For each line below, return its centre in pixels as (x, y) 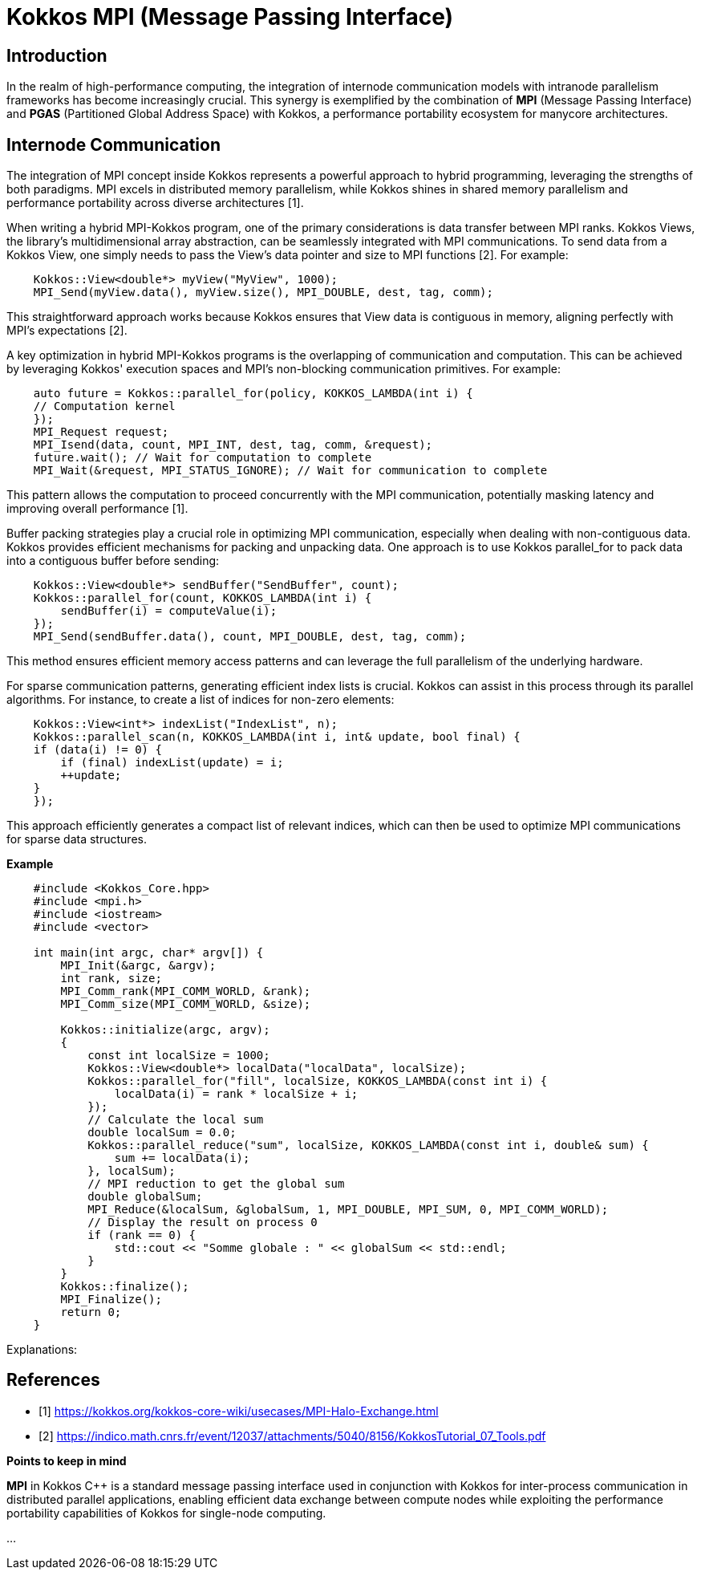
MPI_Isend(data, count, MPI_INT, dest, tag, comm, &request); (233, 445)
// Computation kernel (104, 406)
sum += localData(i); (182, 1158)
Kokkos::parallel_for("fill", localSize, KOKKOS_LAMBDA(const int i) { (318, 1081)
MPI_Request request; (101, 432)
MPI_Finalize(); (111, 1300)
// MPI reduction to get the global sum (216, 1184)
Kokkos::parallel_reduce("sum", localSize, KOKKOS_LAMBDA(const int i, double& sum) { (368, 1145)
